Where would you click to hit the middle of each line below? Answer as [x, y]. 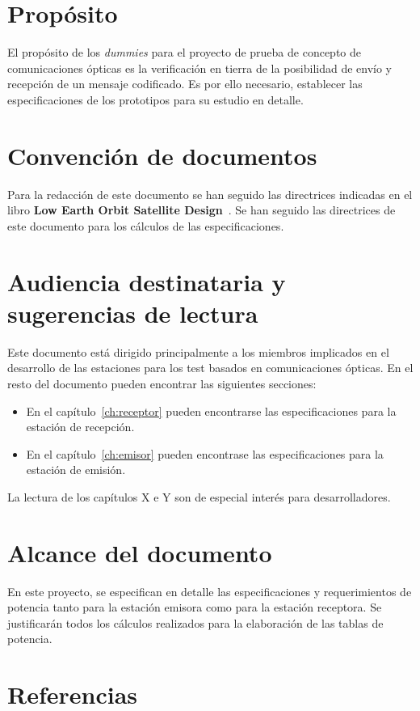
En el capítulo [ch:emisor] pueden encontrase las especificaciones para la [205, 453]
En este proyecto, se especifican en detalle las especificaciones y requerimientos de [210, 591]
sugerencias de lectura [133, 313]
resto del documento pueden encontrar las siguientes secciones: [162, 383]
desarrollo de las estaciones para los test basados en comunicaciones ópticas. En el [210, 368]
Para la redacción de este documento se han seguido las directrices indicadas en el [210, 194]
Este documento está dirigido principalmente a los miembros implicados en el [198, 351]
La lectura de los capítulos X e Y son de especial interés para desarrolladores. [199, 496]
